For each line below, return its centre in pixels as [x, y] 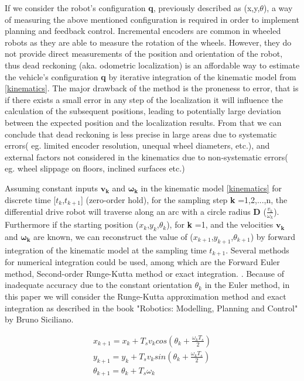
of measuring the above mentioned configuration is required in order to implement [152, 19]
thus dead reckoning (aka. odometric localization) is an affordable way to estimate [152, 65]
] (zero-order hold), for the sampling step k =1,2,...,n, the [184, 199]
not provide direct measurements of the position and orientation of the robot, [144, 54]
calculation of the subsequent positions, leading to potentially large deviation [143, 111]
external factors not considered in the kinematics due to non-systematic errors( [146, 157]
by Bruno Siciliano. [39, 319]
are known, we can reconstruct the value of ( [113, 236]
